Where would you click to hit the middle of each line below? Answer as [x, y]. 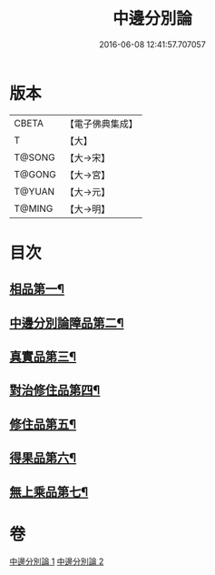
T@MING [34, 208]
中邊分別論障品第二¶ [67, 323]
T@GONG [35, 174]
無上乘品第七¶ [49, 492]
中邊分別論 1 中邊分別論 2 [57, 561]
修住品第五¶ [43, 424]
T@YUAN [34, 191]
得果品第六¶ [43, 458]
